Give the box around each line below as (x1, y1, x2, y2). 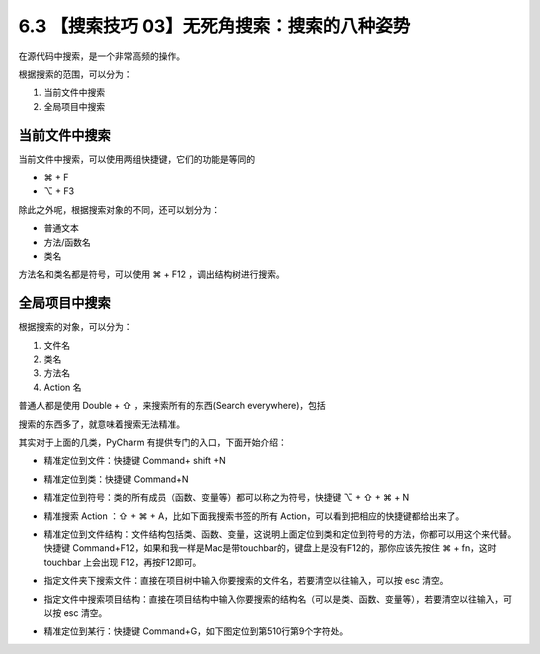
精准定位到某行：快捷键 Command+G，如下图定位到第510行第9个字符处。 (43, 625, 349, 637)
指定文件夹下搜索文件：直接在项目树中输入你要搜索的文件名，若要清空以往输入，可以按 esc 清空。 (43, 575, 449, 587)
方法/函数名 (43, 236, 92, 248)
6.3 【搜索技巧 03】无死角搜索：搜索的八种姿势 (18, 15, 411, 37)
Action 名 (43, 381, 82, 393)
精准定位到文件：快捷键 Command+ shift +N (43, 455, 227, 467)
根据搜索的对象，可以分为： (18, 321, 133, 333)
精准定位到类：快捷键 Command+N (43, 473, 189, 485)
